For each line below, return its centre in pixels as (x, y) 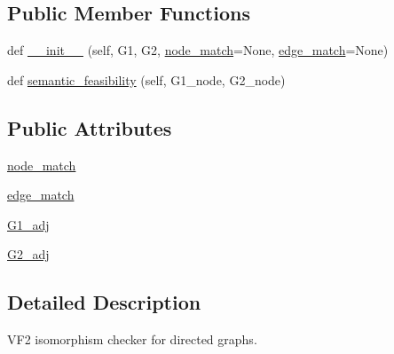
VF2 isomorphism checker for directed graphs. (132, 339)
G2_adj (28, 254)
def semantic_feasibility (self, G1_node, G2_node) (146, 79)
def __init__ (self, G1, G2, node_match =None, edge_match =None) (198, 50)
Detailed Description (104, 302)
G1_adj (28, 224)
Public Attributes (90, 127)
